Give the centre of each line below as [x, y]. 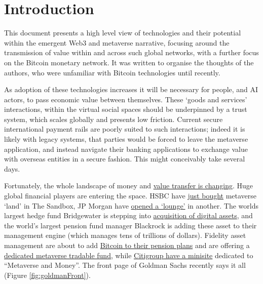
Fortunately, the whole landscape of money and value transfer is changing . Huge [128, 186]
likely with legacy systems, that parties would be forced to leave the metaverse [126, 139]
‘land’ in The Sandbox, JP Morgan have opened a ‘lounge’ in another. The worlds [131, 205]
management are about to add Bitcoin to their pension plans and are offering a [127, 245]
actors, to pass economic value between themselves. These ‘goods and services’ [126, 99]
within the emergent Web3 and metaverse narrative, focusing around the [117, 42]
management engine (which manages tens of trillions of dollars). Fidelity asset [125, 235]
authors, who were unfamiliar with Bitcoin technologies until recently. [112, 72]
